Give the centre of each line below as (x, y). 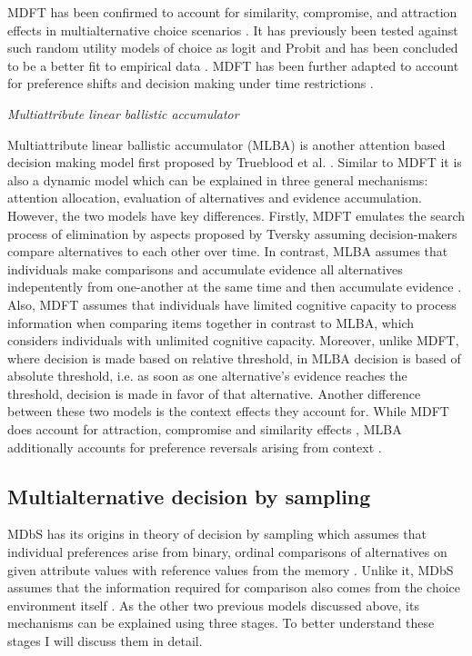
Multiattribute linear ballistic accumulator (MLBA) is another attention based (226, 144)
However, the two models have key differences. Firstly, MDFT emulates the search (236, 215)
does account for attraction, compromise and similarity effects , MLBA (205, 429)
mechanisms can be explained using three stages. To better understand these (221, 623)
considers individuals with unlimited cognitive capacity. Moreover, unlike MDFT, (233, 340)
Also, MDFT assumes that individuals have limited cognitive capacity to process (232, 304)
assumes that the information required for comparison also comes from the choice (234, 587)
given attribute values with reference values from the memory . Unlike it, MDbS (231, 569)
